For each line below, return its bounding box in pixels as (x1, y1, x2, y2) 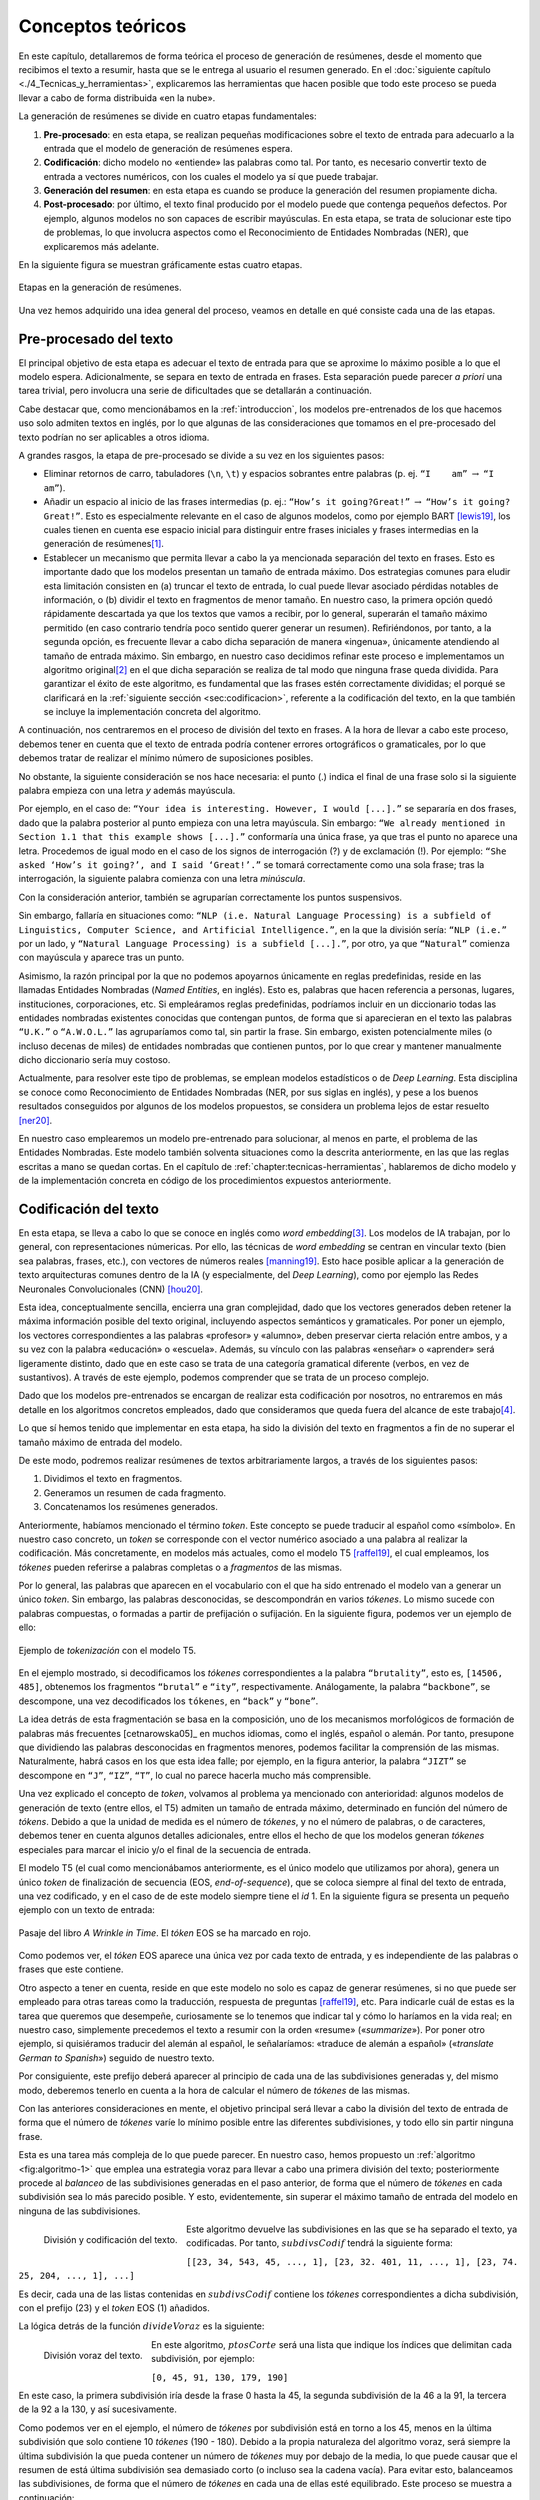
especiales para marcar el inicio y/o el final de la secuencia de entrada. (18, 1843, 312, 1855)
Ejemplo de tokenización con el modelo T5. (18, 1644, 197, 1656)
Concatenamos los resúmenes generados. (43, 1501, 219, 1513)
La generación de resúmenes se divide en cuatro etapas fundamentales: (18, 110, 317, 122)
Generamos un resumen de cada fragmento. (43, 1486, 227, 1499)
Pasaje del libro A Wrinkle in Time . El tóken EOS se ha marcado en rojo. (18, 1926, 312, 1939)
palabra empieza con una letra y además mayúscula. (18, 785, 236, 797)
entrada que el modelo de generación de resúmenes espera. (43, 142, 294, 154)
